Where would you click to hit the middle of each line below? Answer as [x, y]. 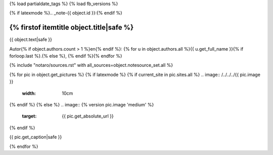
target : [29, 116]
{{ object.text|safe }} [31, 40]
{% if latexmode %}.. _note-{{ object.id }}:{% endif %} [66, 13]
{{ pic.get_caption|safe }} [36, 137]
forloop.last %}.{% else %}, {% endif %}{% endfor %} [66, 56]
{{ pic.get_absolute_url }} [88, 116]
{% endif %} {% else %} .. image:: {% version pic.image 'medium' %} [82, 105]
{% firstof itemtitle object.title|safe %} [72, 28]
